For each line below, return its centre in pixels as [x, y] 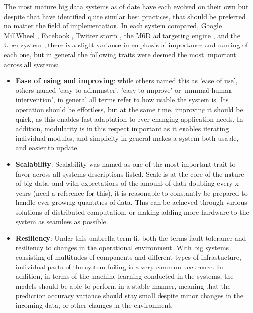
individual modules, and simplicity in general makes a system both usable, [127, 138]
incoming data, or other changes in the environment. [94, 305]
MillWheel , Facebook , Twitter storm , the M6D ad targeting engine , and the [122, 35]
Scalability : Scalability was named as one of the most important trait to [126, 164]
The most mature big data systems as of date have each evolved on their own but [126, 6]
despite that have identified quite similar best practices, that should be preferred [125, 16]
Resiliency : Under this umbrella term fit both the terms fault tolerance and [131, 238]
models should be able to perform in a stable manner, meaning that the [123, 286]
